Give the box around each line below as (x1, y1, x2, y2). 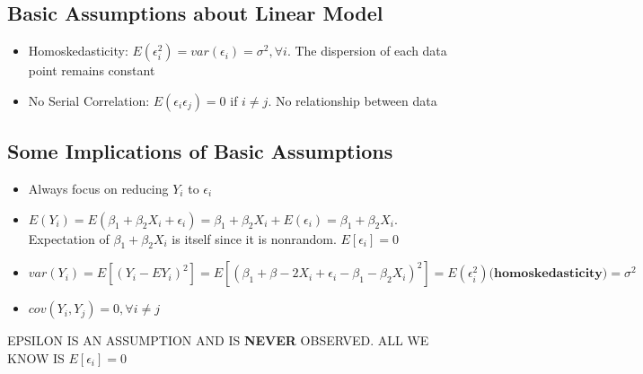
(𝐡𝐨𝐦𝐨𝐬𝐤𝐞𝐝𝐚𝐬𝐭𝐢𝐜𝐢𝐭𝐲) (489, 267, 608, 281)
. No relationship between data (268, 91, 437, 109)
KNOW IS (7, 348, 65, 367)
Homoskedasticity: (28, 41, 128, 60)
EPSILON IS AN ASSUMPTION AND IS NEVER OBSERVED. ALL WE (7, 331, 429, 350)
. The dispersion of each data (286, 41, 447, 60)
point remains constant (28, 61, 155, 80)
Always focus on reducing (28, 179, 169, 197)
